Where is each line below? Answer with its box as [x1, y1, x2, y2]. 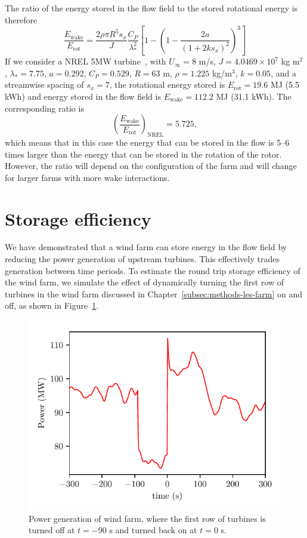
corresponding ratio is [5, 102, 84, 114]
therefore [5, 13, 38, 26]
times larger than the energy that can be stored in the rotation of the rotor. [5, 147, 282, 160]
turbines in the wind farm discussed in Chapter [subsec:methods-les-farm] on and [5, 287, 302, 300]
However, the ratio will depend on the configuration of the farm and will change [5, 159, 297, 172]
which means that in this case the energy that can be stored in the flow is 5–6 [5, 136, 290, 148]
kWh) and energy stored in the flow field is [5, 90, 161, 102]
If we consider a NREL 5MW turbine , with [5, 55, 166, 67]
